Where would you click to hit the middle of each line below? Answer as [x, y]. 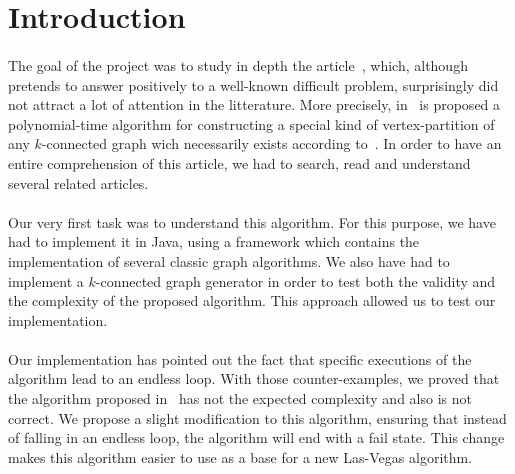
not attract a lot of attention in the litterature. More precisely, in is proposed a [254, 104]
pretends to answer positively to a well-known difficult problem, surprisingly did [253, 84]
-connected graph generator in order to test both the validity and [295, 280]
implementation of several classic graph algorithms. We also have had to [229, 260]
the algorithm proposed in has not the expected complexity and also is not [240, 398]
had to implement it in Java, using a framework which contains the [214, 241]
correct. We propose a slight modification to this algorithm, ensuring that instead [257, 417]
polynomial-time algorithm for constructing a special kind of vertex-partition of [251, 123]
